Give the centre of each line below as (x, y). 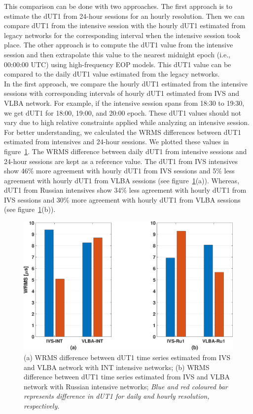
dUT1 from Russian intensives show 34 (63, 190)
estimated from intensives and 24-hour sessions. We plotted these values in (117, 142)
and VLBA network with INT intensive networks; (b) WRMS (117, 367)
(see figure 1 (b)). (30, 209)
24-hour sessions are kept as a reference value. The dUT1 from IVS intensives (121, 161)
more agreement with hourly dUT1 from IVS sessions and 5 (126, 171)
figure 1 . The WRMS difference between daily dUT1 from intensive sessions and (126, 151)
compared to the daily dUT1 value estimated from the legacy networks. (112, 74)
